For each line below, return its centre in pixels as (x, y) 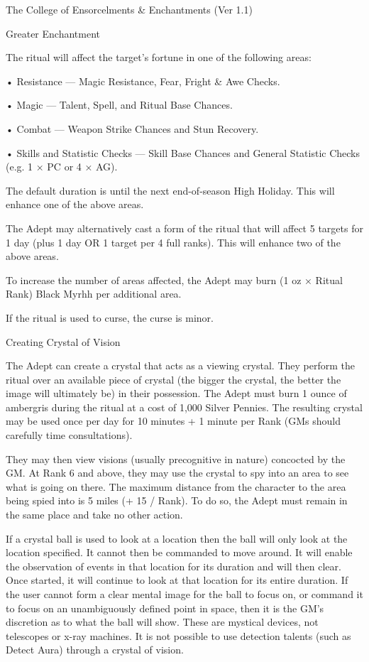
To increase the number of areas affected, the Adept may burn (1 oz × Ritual (174, 280)
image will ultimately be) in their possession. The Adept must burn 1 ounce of (176, 393)
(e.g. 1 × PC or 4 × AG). (62, 167)
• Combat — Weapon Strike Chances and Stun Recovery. (132, 128)
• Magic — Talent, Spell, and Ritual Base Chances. (119, 105)
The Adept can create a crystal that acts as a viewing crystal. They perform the (181, 365)
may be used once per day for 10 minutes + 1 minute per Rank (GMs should (174, 421)
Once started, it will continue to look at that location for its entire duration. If (177, 580)
